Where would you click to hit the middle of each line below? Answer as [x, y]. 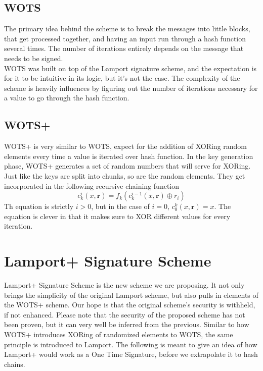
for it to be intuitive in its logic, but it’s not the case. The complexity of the [122, 78]
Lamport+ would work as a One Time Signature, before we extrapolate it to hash [131, 354]
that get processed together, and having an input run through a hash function [125, 38]
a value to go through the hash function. [67, 98]
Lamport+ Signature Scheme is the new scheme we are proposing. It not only [124, 285]
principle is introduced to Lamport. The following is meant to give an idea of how [131, 344]
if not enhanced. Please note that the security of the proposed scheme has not [125, 314]
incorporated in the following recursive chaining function [92, 185]
